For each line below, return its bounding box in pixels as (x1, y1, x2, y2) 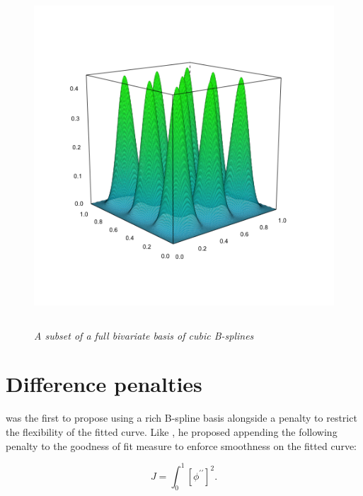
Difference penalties (6, 369, 202, 398)
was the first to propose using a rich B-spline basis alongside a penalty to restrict (6, 410, 357, 425)
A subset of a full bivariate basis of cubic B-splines (34, 328, 254, 342)
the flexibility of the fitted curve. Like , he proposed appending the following (6, 424, 338, 439)
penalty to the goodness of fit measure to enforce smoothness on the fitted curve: (6, 438, 357, 453)
